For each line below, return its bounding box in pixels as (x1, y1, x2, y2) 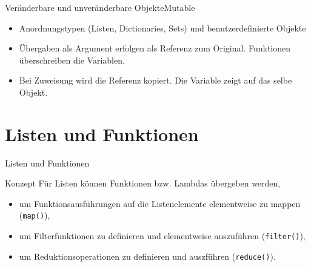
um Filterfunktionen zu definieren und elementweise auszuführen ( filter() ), (19, 229, 306, 242)
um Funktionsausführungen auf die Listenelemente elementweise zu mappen (19, 197, 301, 209)
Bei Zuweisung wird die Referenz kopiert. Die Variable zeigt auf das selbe (19, 74, 292, 87)
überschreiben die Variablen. (19, 53, 125, 66)
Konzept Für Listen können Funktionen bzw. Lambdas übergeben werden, (5, 177, 281, 190)
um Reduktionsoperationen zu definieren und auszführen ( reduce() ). (19, 249, 276, 262)
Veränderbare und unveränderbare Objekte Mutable (5, 1, 195, 13)
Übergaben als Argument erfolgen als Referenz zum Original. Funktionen (19, 42, 291, 54)
